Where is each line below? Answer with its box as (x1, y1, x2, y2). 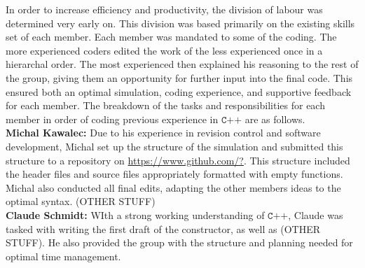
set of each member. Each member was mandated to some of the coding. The (6, 29, 337, 44)
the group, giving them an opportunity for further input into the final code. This (6, 70, 353, 85)
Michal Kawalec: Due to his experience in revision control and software (6, 125, 321, 140)
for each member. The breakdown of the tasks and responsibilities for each (6, 98, 325, 113)
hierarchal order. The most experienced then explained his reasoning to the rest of (6, 57, 359, 71)
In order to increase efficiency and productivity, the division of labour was (6, 2, 323, 16)
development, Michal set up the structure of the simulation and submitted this (6, 139, 343, 153)
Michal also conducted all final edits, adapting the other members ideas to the (6, 180, 341, 195)
